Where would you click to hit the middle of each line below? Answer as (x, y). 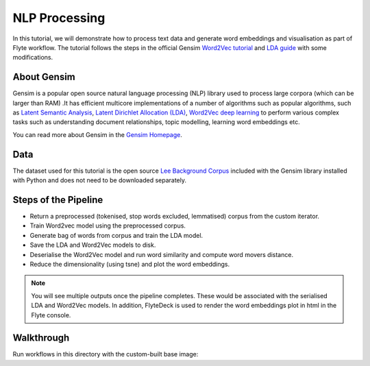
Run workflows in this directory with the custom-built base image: (106, 354)
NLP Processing (59, 18)
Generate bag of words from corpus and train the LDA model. (116, 235)
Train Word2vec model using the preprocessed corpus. (108, 225)
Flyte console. (51, 315)
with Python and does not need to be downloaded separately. (100, 180)
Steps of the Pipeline (58, 200)
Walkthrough (41, 338)
